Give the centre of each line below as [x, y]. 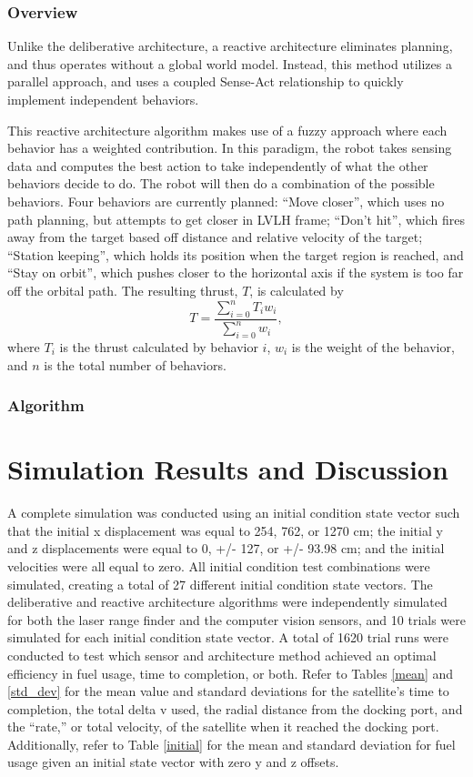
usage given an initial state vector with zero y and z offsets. [173, 762]
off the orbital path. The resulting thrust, [123, 290]
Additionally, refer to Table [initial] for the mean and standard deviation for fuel [231, 744]
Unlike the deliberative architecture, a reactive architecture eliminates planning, [230, 46]
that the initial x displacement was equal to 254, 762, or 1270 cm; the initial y [225, 530]
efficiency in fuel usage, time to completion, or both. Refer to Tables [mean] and [231, 673]
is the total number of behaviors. [135, 364]
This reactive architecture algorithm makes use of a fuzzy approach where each [227, 130]
